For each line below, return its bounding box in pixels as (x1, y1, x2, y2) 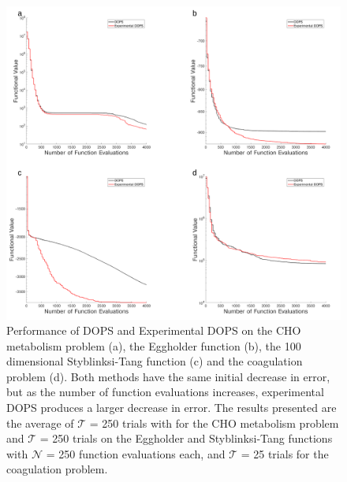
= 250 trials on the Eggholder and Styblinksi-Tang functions (39, 430, 333, 447)
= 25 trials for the (241, 445, 329, 462)
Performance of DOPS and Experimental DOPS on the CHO (6, 322, 301, 339)
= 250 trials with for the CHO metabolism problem (89, 414, 339, 431)
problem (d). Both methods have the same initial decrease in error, (6, 368, 330, 384)
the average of (6, 414, 74, 431)
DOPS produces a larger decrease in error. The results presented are (6, 399, 337, 416)
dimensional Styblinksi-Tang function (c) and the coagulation (6, 353, 303, 369)
